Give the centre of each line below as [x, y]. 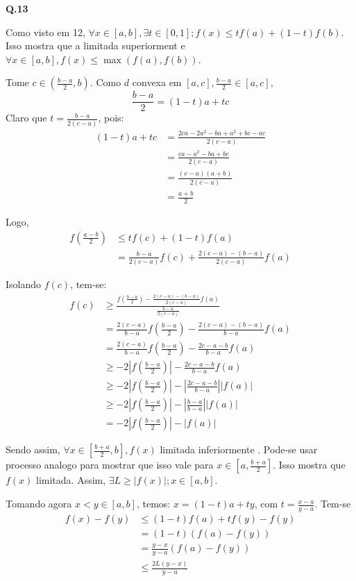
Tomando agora [39, 504]
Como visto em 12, [45, 32]
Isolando [24, 284]
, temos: [153, 504]
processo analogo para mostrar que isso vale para [110, 465]
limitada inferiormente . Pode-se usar [239, 449]
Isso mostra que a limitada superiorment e [95, 45]
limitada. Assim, [71, 480]
